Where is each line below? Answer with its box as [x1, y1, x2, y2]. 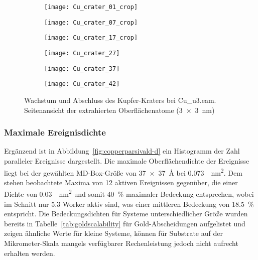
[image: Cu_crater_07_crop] [44, 19, 138, 26]
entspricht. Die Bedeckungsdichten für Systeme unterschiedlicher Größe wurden [4, 208, 248, 219]
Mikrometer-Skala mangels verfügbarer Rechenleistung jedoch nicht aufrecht [4, 238, 238, 248]
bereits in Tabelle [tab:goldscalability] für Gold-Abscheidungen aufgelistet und [4, 218, 245, 228]
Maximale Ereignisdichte [4, 126, 106, 139]
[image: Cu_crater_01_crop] [44, 4, 138, 11]
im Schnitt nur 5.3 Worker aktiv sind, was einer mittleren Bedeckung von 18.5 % [4, 198, 254, 209]
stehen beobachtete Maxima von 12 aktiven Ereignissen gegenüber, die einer [4, 177, 238, 187]
